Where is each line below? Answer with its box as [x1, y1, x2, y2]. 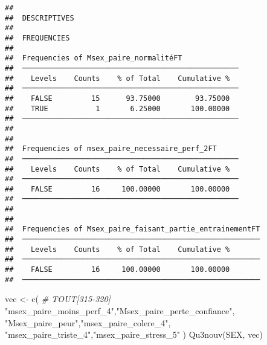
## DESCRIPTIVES [5, 13, 74, 22]
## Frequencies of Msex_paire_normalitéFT [5, 54, 182, 63]
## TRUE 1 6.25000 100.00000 [5, 104, 230, 113]
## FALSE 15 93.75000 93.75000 [5, 94, 230, 103]
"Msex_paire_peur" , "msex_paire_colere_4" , [5, 316, 171, 329]
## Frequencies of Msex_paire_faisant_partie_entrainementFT [5, 225, 260, 234]
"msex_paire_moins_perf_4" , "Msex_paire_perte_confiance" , [5, 304, 235, 317]
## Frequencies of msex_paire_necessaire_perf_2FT [5, 144, 217, 153]
